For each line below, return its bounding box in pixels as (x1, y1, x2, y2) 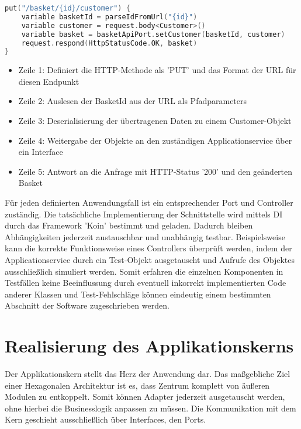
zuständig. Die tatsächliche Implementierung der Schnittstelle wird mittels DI (5, 207, 283, 220)
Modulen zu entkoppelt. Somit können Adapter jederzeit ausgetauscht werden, (5, 390, 285, 403)
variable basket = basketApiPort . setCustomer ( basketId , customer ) (21, 30, 285, 39)
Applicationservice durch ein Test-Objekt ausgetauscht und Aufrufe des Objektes (5, 253, 295, 265)
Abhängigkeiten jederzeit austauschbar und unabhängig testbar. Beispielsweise (5, 230, 285, 243)
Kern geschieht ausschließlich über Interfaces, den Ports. (5, 413, 206, 425)
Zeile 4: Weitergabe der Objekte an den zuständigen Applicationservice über (18, 134, 292, 146)
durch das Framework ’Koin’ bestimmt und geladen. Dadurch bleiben (5, 219, 253, 231)
